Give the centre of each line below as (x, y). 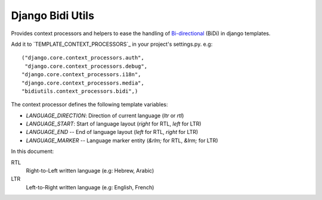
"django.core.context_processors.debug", (86, 66)
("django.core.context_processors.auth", (83, 58)
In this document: (32, 151)
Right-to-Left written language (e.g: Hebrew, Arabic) (90, 171)
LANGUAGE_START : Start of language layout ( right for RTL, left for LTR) (114, 124)
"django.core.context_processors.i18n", (81, 75)
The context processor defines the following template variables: (89, 105)
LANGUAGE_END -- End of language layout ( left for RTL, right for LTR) (112, 132)
